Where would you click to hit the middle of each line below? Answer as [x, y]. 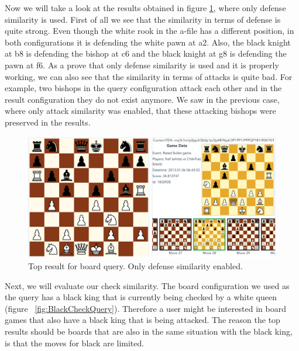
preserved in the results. [48, 122]
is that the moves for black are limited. [75, 343]
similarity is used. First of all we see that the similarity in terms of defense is [143, 19]
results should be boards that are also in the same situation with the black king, [149, 331]
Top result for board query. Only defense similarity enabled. [135, 265]
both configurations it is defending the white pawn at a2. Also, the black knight [148, 42]
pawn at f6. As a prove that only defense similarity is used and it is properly [142, 65]
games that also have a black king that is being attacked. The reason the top [142, 320]
